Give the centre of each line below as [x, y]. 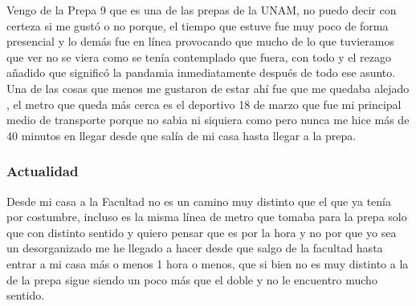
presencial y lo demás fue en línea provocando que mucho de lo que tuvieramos [200, 41]
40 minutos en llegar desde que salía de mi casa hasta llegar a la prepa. [181, 135]
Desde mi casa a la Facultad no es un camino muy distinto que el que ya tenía [199, 201]
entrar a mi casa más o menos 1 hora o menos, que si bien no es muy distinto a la [208, 263]
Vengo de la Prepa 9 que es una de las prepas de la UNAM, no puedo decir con [202, 10]
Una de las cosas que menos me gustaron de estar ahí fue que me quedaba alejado [208, 88]
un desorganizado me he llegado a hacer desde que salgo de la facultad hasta [195, 248]
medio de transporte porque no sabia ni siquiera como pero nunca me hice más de [208, 120]
